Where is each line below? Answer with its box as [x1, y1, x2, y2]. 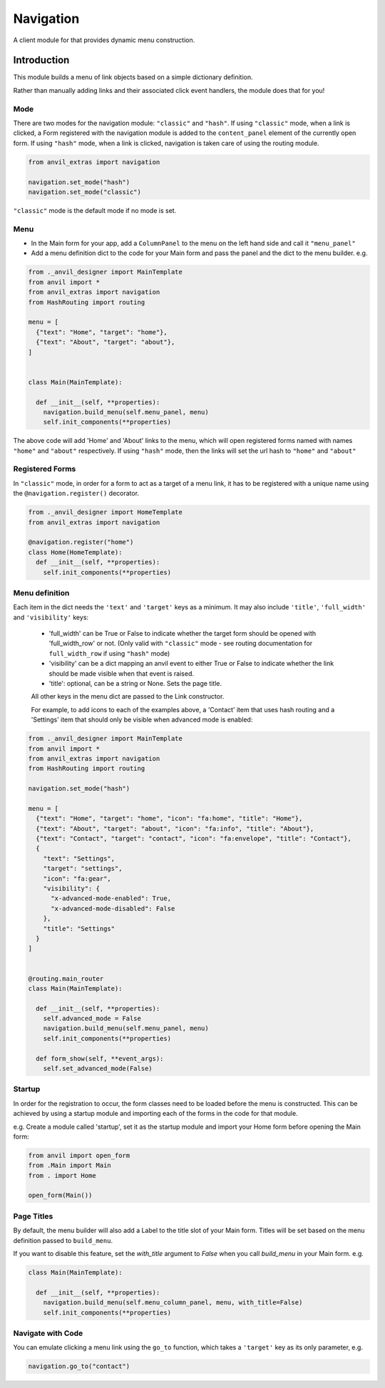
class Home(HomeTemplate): [28, 548, 123, 556]
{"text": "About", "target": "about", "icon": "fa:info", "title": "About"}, [36, 824, 314, 832]
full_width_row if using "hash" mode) [48, 649, 170, 657]
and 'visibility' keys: [13, 613, 89, 621]
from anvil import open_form [28, 1151, 130, 1159]
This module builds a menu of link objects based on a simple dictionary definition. [13, 73, 253, 81]
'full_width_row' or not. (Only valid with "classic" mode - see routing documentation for [48, 639, 313, 648]
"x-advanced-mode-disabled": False [51, 904, 175, 912]
